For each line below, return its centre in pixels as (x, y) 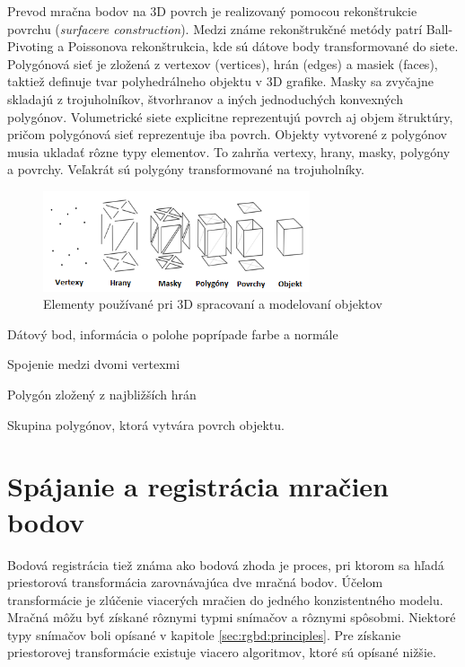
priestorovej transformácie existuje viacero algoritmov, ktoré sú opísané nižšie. (222, 652)
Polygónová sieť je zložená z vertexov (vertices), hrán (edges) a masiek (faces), (223, 63)
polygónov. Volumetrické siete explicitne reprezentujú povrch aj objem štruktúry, (230, 116)
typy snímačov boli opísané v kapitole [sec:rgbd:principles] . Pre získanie (204, 634)
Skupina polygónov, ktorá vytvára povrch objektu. (146, 424)
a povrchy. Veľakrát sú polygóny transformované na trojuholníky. (186, 169)
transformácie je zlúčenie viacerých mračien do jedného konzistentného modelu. (225, 599)
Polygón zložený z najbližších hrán (102, 394)
